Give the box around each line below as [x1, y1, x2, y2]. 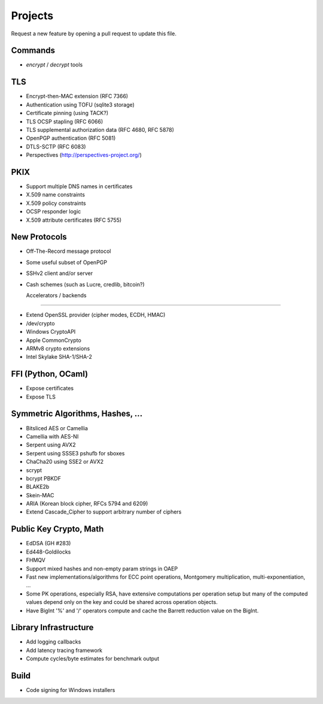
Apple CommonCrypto [26, 336, 82, 344]
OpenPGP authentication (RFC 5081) [26, 135, 116, 142]
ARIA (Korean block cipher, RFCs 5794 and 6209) [26, 500, 148, 507]
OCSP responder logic [26, 208, 81, 215]
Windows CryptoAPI [26, 328, 76, 336]
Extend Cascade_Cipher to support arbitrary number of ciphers [26, 508, 182, 515]
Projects [11, 9, 54, 22]
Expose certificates [26, 385, 74, 392]
